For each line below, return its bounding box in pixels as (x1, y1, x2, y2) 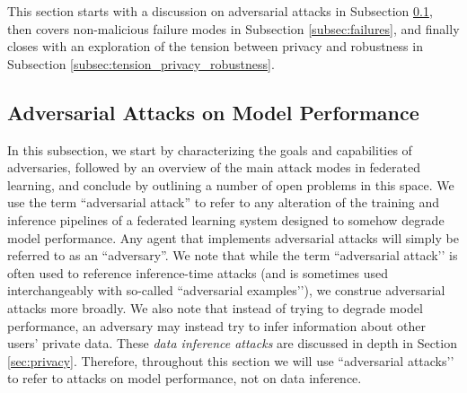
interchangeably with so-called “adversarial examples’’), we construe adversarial (7, 281, 445, 300)
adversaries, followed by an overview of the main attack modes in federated (7, 158, 421, 177)
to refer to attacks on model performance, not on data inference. (7, 369, 362, 388)
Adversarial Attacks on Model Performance (7, 98, 419, 126)
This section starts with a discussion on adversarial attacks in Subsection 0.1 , (7, 2, 433, 20)
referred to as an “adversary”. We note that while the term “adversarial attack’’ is (7, 246, 458, 265)
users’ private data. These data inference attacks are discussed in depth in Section (7, 334, 457, 353)
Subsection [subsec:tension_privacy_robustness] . (7, 54, 275, 73)
